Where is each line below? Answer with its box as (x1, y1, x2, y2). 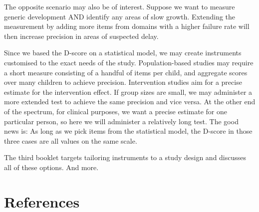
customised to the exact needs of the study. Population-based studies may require (4, 57, 254, 67)
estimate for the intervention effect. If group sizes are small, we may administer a (4, 86, 253, 97)
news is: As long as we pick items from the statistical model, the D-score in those (4, 126, 253, 136)
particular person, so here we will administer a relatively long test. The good (4, 116, 239, 126)
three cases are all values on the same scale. (4, 135, 137, 146)
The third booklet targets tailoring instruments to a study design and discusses (4, 152, 247, 163)
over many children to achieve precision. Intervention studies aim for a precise (4, 77, 242, 87)
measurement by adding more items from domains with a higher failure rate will (4, 21, 250, 31)
